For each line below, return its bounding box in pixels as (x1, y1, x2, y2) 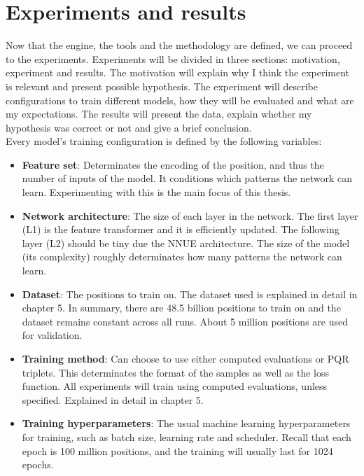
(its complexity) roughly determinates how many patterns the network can (22, 249, 342, 264)
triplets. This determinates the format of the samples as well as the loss (22, 365, 330, 379)
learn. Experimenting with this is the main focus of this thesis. (22, 185, 291, 199)
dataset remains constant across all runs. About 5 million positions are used (22, 314, 348, 328)
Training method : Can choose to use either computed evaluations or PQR (22, 351, 349, 365)
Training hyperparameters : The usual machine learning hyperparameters (22, 416, 351, 430)
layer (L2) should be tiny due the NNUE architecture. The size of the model (22, 235, 350, 250)
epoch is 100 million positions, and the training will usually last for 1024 (22, 443, 333, 458)
